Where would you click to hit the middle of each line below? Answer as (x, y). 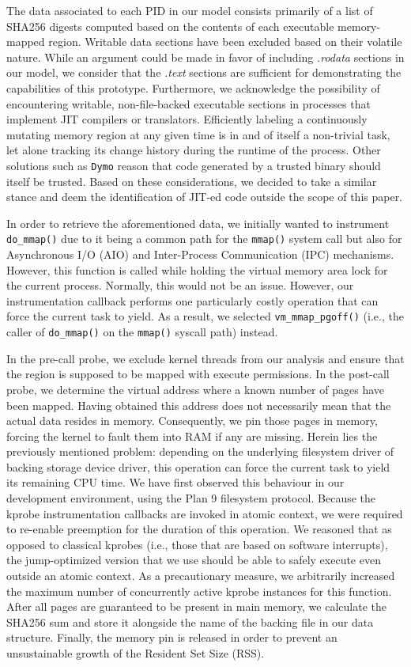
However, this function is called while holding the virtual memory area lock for (197, 269)
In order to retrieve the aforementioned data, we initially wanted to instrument (198, 223)
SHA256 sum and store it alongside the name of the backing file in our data (190, 622)
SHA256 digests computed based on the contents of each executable (170, 26)
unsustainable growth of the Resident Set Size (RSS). (136, 653)
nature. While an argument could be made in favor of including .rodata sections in (205, 57)
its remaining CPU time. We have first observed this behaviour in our (175, 482)
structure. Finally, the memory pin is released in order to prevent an (172, 637)
